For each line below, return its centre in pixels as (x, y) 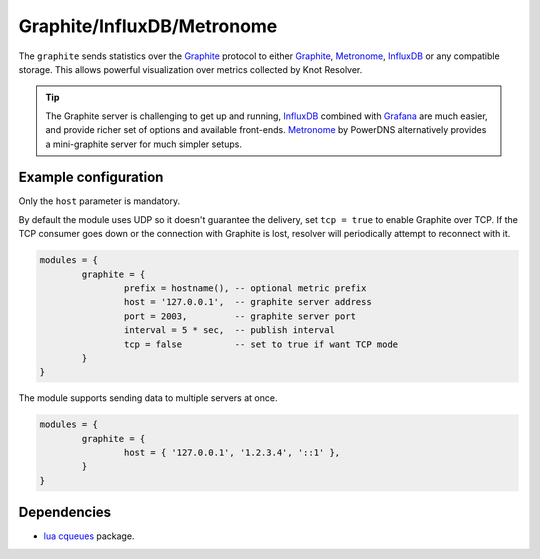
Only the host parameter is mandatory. (99, 201)
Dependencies (65, 512)
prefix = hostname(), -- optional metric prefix (245, 288)
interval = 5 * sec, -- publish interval (229, 330)
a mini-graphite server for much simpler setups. (143, 144)
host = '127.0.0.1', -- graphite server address (247, 302)
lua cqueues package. (89, 536)
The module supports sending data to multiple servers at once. (148, 398)
